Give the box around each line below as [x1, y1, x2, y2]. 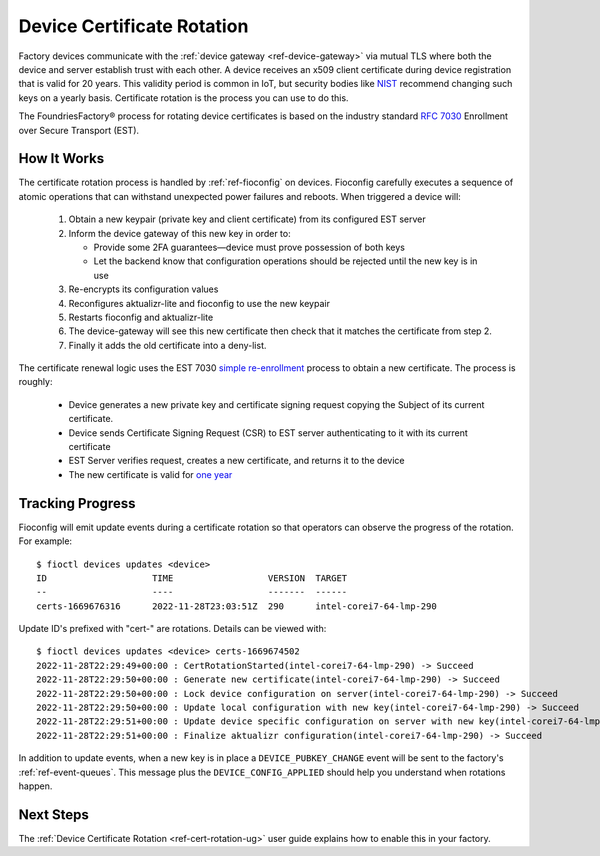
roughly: [18, 376, 53, 388]
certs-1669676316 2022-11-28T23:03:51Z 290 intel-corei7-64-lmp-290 [36, 600, 437, 612]
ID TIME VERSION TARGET [36, 572, 348, 584]
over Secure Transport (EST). [18, 124, 140, 136]
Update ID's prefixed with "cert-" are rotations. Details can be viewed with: [18, 623, 327, 635]
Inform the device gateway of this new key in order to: [68, 227, 291, 239]
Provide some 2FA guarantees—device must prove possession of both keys [93, 241, 405, 253]
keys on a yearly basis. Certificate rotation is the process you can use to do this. [18, 91, 349, 104]
